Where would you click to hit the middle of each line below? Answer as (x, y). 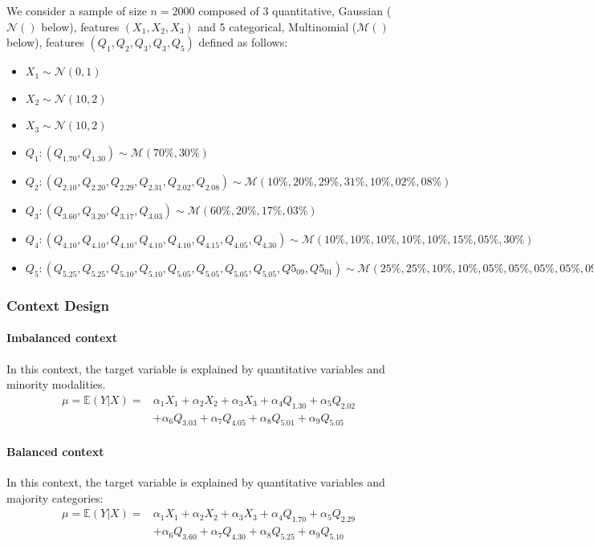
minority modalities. (56, 384)
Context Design (58, 305)
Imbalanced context (62, 338)
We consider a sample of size (77, 10)
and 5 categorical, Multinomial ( (277, 26)
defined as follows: (243, 42)
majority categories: (55, 497)
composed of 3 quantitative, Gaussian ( (295, 10)
